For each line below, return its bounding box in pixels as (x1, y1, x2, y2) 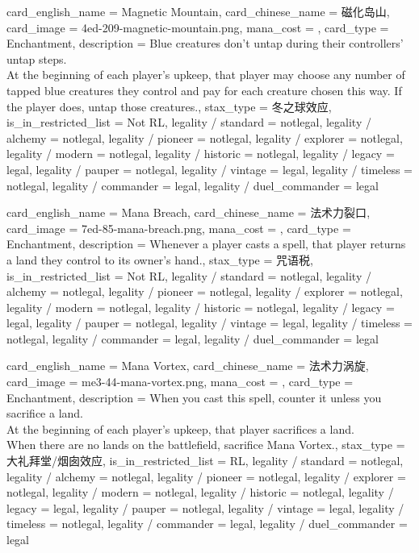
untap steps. (6, 50, 67, 67)
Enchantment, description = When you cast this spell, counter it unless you (6, 389, 382, 405)
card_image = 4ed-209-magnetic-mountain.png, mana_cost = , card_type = (6, 19, 389, 35)
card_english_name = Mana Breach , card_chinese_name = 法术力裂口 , (6, 204, 371, 221)
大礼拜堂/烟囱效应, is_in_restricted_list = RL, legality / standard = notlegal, (6, 452, 404, 469)
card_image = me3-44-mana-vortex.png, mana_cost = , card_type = (6, 373, 354, 390)
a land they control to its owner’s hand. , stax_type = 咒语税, (6, 251, 313, 268)
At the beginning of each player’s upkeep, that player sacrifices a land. (6, 420, 354, 437)
